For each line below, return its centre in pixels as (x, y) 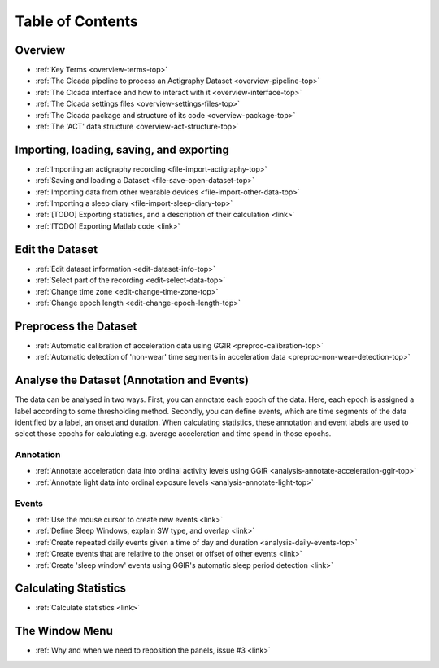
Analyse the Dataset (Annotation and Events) (132, 380)
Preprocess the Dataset (76, 326)
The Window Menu (64, 631)
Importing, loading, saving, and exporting (122, 149)
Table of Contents (76, 21)
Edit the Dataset (56, 249)
